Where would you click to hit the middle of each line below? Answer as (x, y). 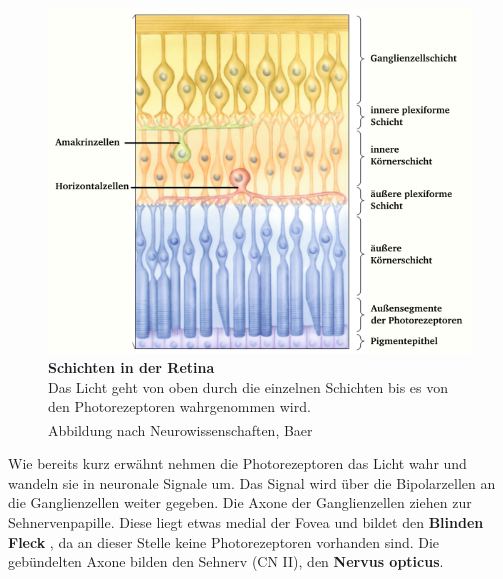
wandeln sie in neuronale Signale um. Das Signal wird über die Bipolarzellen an (252, 482)
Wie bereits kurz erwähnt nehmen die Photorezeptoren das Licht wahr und (237, 463)
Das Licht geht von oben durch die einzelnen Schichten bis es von (248, 386)
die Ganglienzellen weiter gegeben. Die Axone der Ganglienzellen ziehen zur (240, 502)
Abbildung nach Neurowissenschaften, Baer (180, 429)
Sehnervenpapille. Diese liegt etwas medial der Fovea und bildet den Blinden (246, 522)
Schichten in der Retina (131, 367)
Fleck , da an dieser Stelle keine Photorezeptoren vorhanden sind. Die (224, 541)
